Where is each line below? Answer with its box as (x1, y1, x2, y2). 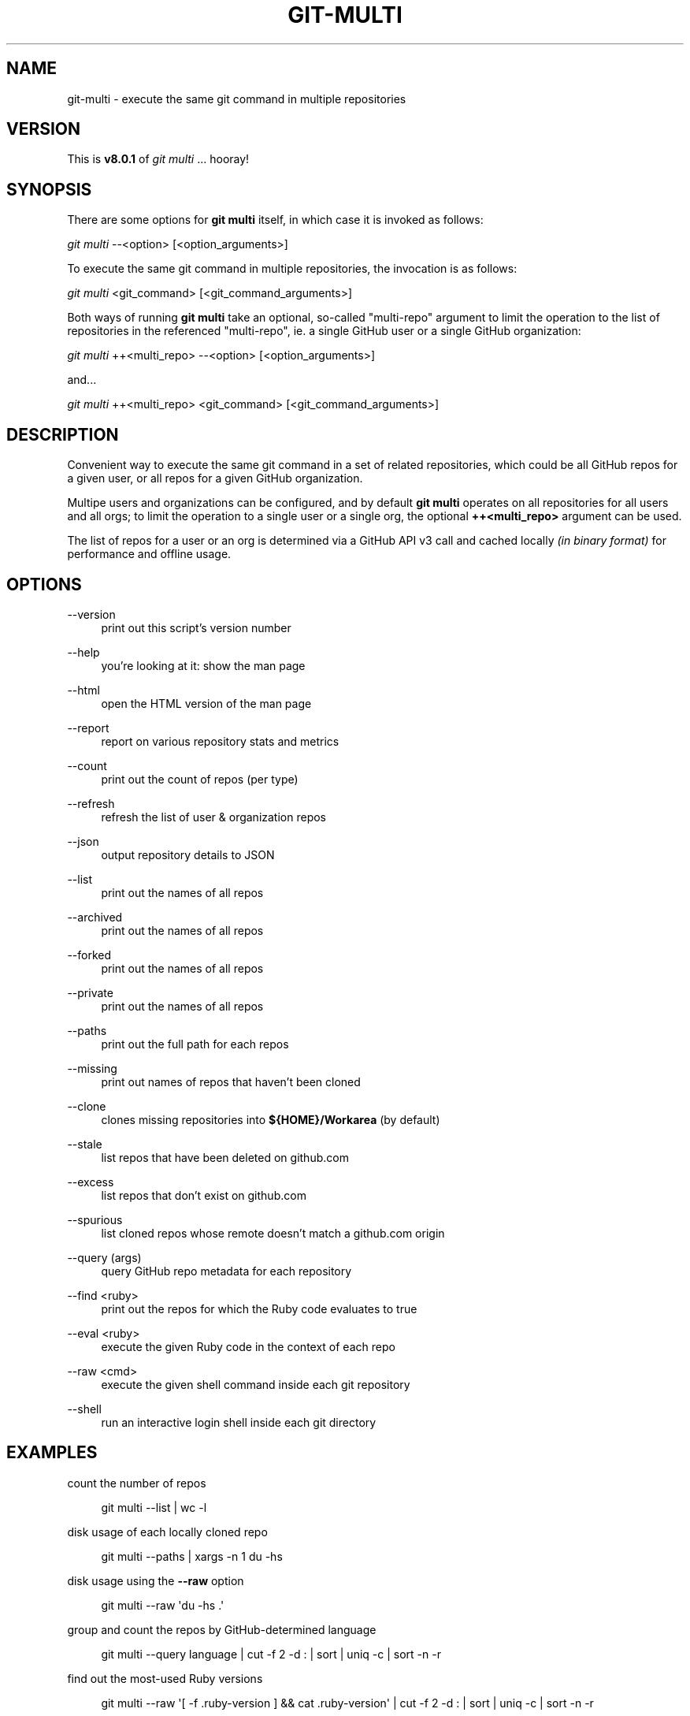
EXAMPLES (6, 1442, 98, 1463)
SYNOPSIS (6, 179, 92, 199)
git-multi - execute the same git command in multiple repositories (67, 91, 406, 106)
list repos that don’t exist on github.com (101, 1188, 306, 1202)
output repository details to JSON (101, 847, 275, 862)
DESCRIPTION (6, 424, 119, 445)
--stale (67, 1137, 102, 1151)
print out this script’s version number (101, 620, 291, 635)
